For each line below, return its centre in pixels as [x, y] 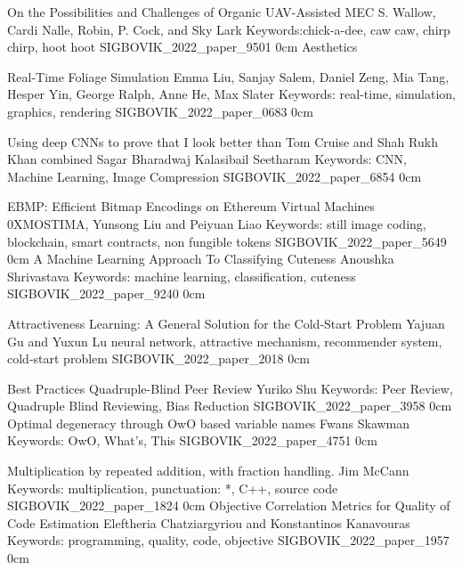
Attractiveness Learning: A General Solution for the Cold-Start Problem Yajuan [226, 323]
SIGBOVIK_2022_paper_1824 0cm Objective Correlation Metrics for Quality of [229, 505]
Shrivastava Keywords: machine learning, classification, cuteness [182, 276]
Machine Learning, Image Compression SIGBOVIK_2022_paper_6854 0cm [215, 176]
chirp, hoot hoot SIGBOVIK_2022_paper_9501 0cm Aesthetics [182, 47]
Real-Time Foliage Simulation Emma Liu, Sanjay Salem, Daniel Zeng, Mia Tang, [228, 76]
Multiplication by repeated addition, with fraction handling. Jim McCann [208, 471]
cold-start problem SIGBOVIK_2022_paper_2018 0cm [159, 358]
